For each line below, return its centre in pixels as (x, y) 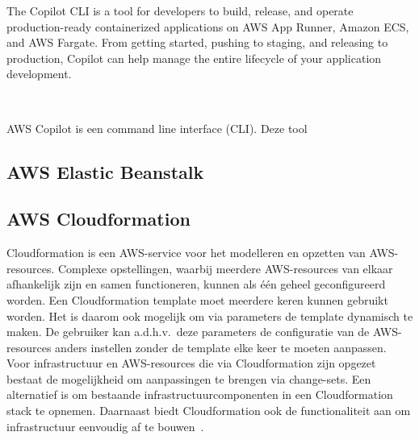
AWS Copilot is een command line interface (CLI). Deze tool (157, 128)
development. (39, 74)
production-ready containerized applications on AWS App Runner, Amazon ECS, (208, 26)
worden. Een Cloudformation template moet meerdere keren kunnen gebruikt (197, 299)
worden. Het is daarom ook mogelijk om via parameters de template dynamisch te (210, 315)
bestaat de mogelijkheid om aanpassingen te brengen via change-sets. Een (189, 378)
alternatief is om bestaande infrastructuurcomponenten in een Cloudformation (200, 394)
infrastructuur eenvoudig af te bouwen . (105, 426)
